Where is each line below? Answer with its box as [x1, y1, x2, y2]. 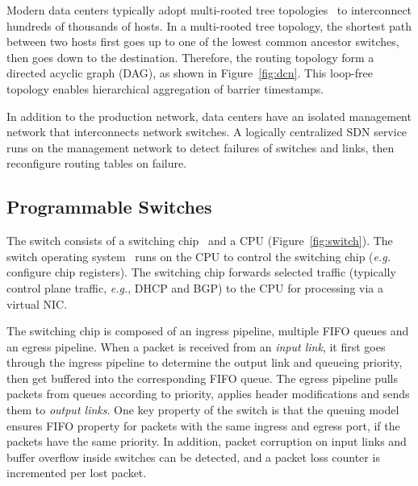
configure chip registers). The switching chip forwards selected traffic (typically [6, 264, 396, 280]
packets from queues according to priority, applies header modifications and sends [6, 385, 410, 402]
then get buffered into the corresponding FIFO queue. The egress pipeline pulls [6, 369, 399, 386]
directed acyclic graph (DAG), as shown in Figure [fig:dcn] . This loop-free [6, 64, 373, 81]
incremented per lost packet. [6, 464, 147, 481]
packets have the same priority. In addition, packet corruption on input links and [6, 433, 407, 450]
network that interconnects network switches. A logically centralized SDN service [6, 123, 408, 140]
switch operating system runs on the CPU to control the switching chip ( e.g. [6, 247, 391, 264]
